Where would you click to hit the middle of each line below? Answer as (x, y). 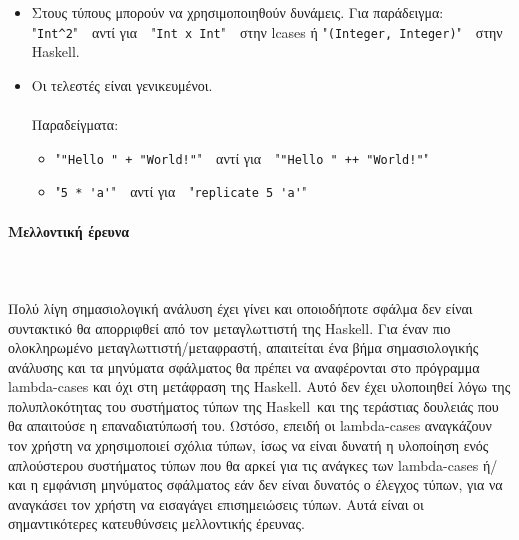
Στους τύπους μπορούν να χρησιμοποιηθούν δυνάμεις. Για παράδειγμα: (237, 12)
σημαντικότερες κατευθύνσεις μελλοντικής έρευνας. (156, 523)
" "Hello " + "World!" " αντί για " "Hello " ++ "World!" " (242, 157)
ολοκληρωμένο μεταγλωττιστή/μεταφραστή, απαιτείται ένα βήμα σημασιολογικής (243, 347)
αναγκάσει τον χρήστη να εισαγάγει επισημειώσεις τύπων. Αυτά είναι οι (216, 503)
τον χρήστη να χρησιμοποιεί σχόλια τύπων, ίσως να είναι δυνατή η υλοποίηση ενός (248, 445)
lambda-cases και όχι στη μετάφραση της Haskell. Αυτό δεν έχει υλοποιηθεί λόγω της (259, 386)
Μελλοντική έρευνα (68, 230)
